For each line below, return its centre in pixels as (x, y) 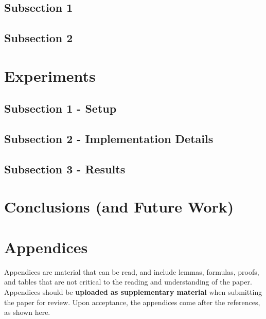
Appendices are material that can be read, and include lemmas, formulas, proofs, (132, 271)
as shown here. (27, 312)
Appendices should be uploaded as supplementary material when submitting (133, 291)
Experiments (50, 75)
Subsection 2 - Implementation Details (109, 139)
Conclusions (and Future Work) (119, 207)
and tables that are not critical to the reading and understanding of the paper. (128, 282)
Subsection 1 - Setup (60, 108)
